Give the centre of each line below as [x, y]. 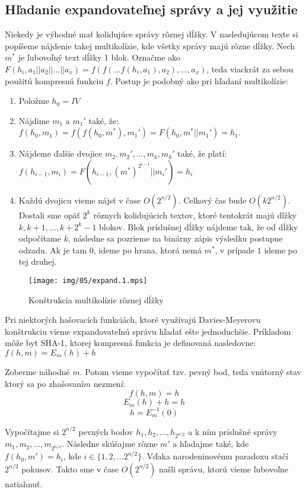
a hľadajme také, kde [211, 444]
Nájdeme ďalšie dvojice [60, 153]
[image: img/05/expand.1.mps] [88, 280]
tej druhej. [38, 261]
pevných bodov [106, 431]
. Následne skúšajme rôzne [110, 444]
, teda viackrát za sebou [250, 69]
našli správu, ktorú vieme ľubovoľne [224, 469]
